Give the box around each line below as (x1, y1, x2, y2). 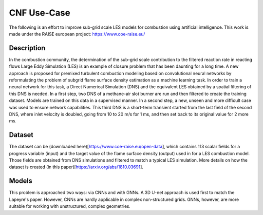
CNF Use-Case (9, 7, 71, 18)
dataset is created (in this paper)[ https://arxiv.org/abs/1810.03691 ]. (9, 164, 144, 170)
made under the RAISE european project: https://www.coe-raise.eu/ (9, 31, 145, 37)
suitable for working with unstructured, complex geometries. (9, 203, 131, 209)
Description (9, 44, 46, 52)
